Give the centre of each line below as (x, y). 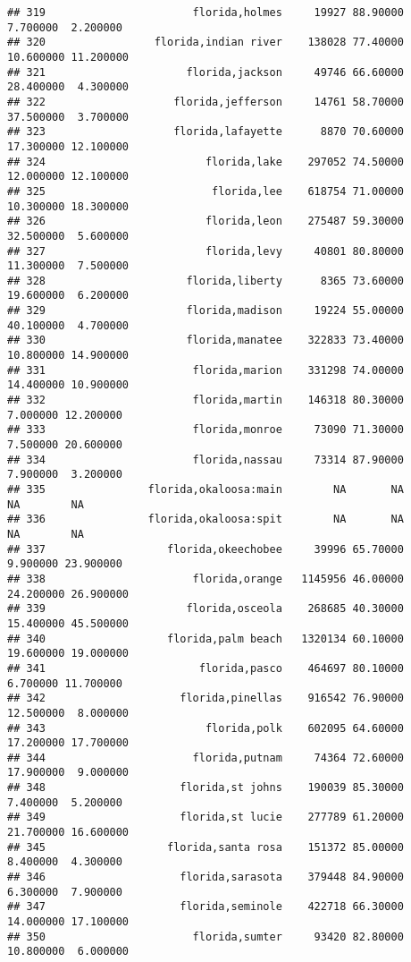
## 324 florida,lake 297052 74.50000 (205, 162)
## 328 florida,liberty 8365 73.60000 (205, 281)
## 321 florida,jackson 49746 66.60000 (205, 72)
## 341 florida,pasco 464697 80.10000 (205, 668)
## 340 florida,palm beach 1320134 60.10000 (205, 638)
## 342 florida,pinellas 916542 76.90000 (205, 698)
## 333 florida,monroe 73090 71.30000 (205, 430)
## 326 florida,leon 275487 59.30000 (205, 221)
